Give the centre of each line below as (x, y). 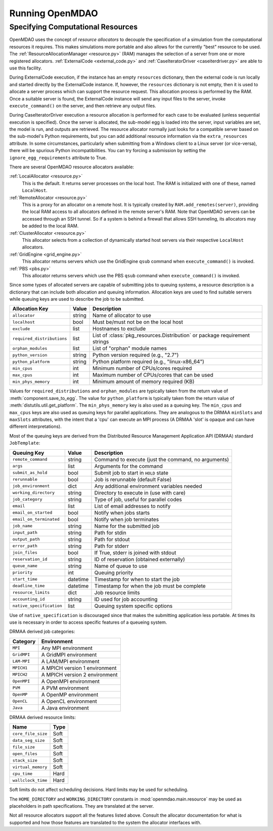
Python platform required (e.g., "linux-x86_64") (148, 362)
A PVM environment (65, 688)
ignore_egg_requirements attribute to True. (58, 158)
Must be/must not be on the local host (138, 322)
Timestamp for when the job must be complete (150, 586)
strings (101, 342)
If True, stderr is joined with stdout (135, 553)
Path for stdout (112, 539)
